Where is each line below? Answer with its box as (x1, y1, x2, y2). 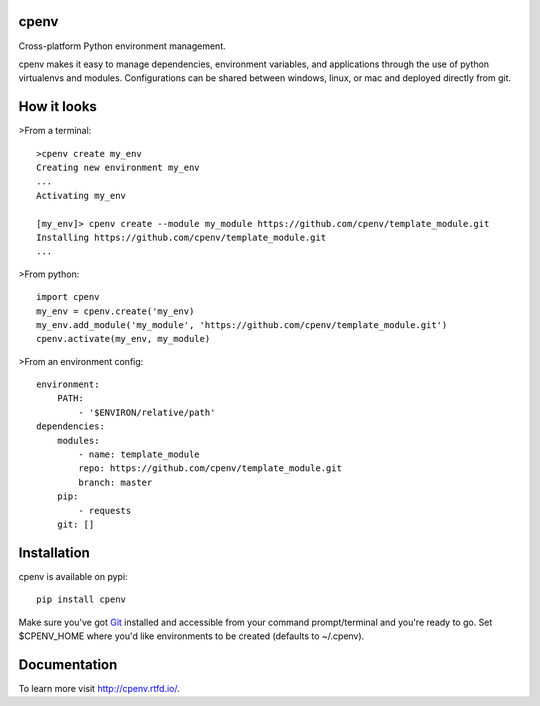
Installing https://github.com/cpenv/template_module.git (36, 231, 327, 243)
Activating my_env (36, 190, 127, 201)
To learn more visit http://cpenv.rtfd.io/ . (18, 682, 180, 694)
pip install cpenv (36, 594, 127, 605)
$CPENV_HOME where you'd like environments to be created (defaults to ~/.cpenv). (18, 630, 365, 642)
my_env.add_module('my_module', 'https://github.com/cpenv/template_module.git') (36, 319, 448, 330)
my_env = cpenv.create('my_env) (36, 305, 195, 317)
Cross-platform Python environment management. (18, 40, 226, 52)
